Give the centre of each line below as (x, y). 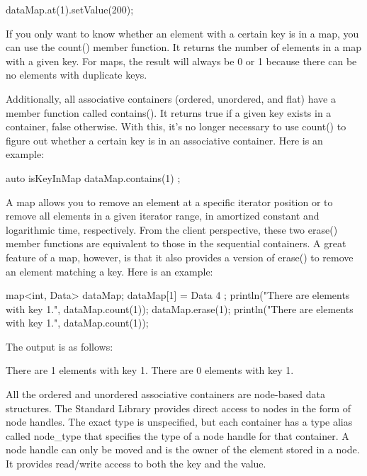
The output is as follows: (60, 346)
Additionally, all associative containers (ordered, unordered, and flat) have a (171, 98)
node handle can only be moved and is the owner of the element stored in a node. (183, 449)
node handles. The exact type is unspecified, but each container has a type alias (179, 422)
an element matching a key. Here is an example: (109, 271)
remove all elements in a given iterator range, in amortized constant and (163, 216)
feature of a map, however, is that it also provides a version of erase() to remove (180, 257)
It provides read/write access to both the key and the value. (136, 464)
